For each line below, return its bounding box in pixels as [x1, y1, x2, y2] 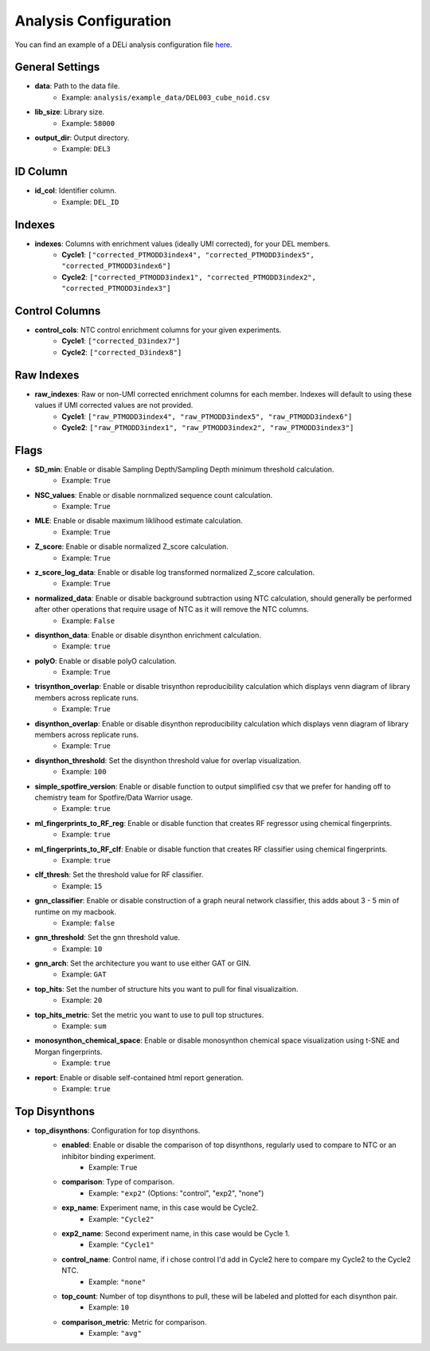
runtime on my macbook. [34, 907, 117, 916]
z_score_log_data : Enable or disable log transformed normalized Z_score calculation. [34, 567, 315, 577]
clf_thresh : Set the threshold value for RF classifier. [34, 870, 204, 879]
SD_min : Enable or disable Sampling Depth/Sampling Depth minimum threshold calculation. [34, 464, 334, 474]
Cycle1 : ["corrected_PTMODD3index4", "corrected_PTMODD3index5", [61, 250, 315, 259]
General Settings [14, 61, 100, 74]
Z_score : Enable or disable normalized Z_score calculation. [34, 542, 229, 551]
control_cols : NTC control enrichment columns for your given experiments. [34, 325, 282, 335]
